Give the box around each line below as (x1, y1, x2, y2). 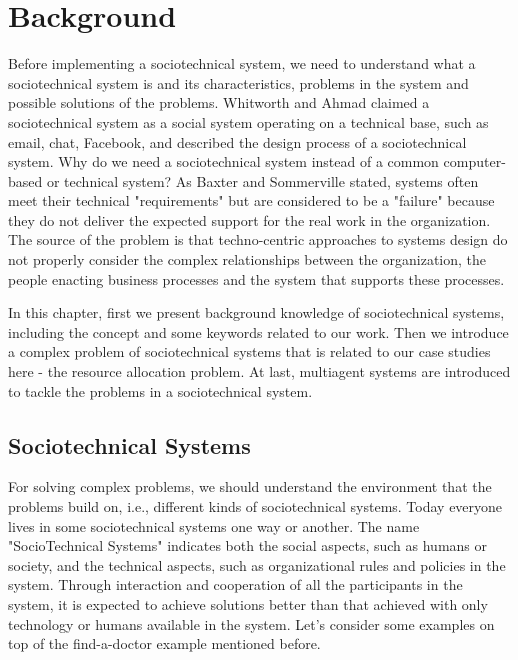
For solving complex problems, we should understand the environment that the (8, 476, 492, 497)
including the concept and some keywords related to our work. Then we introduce (8, 321, 509, 342)
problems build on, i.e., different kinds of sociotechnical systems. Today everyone (8, 496, 503, 517)
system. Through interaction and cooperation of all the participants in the (8, 574, 463, 595)
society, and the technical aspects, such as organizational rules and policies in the (8, 554, 506, 575)
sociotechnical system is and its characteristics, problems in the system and (8, 72, 469, 93)
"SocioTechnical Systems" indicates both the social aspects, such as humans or (8, 535, 487, 556)
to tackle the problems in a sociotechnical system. (8, 380, 313, 401)
